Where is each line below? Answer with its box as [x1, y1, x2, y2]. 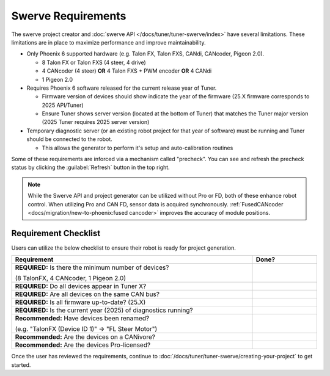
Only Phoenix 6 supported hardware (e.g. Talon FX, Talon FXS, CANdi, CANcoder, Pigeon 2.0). [26, 50, 265, 57]
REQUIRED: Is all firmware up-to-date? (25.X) [15, 298, 146, 306]
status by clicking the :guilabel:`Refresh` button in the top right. [11, 164, 170, 171]
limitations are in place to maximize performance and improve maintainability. [11, 38, 206, 46]
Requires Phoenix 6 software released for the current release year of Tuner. [26, 84, 217, 92]
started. [11, 361, 31, 369]
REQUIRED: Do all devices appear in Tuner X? [15, 282, 147, 291]
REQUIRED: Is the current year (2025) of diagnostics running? [15, 306, 193, 314]
